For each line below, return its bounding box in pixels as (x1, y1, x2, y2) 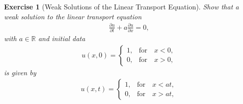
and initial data (38, 33, 85, 44)
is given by (4, 67, 36, 77)
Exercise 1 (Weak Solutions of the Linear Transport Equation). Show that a (4, 1, 239, 11)
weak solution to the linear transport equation (4, 11, 142, 21)
